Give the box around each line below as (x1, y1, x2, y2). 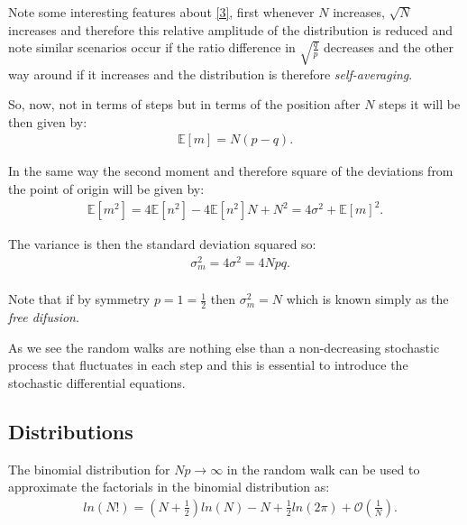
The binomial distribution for (8, 459, 170, 478)
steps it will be (379, 95, 461, 114)
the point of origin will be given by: (8, 180, 205, 198)
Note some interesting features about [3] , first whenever (8, 3, 315, 21)
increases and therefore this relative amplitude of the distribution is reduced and (8, 20, 453, 39)
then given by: (8, 112, 87, 131)
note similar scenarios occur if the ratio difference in (8, 38, 296, 57)
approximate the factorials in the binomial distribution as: (8, 477, 330, 496)
